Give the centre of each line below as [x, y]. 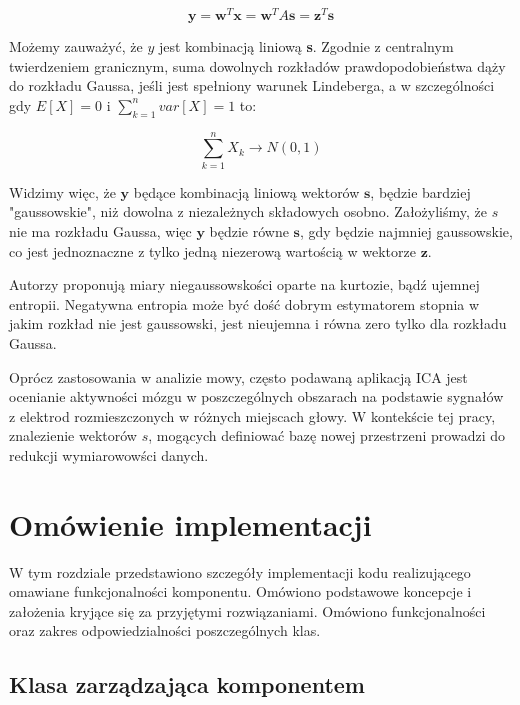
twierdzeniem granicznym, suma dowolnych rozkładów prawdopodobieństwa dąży [257, 65]
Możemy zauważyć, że [76, 46]
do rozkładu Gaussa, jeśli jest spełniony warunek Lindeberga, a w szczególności [252, 85]
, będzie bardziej [420, 191]
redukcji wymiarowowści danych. [109, 454]
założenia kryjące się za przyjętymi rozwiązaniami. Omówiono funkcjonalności [247, 610]
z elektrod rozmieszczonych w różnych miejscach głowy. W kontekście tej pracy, [252, 415]
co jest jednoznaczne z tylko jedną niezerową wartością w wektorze [212, 250]
